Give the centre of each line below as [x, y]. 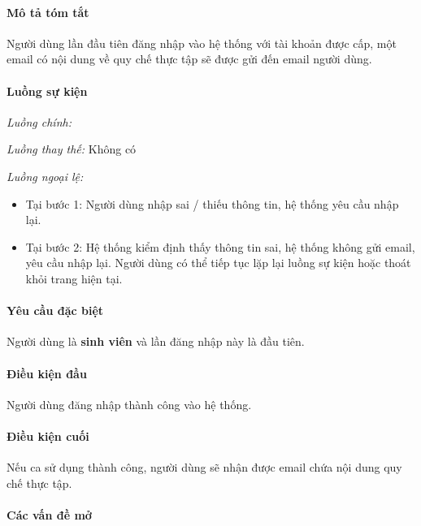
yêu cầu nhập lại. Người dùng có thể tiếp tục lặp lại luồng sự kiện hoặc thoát [218, 263]
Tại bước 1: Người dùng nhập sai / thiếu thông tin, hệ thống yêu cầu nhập [212, 203]
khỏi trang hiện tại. [74, 278]
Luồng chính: [39, 121]
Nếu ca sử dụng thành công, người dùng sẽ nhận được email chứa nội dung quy [204, 467]
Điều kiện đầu [47, 373]
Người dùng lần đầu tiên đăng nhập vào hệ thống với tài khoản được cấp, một [202, 43]
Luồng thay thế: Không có [72, 149]
